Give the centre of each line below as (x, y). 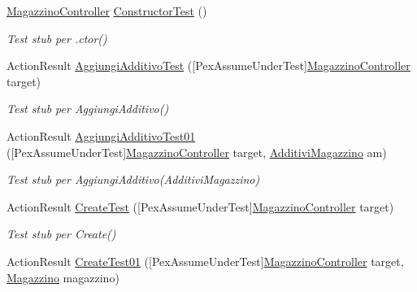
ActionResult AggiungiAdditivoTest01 (101, 135)
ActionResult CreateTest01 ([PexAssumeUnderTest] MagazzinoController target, (205, 261)
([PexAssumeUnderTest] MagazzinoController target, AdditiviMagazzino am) (197, 152)
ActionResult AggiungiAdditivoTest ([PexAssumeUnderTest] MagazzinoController (208, 65)
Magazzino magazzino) (63, 277)
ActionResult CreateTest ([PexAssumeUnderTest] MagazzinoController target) (200, 206)
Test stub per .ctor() (57, 38)
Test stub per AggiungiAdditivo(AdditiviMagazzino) (133, 179)
